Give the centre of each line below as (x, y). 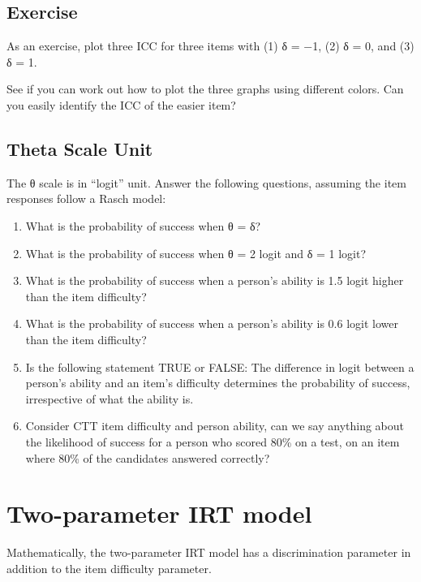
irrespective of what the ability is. (110, 398)
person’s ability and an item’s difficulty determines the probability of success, (218, 383)
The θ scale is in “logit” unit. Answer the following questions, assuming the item (206, 182)
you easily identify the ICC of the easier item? (121, 104)
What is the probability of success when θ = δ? (143, 225)
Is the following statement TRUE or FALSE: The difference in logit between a (220, 366)
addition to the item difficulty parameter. (109, 568)
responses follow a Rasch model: (86, 198)
